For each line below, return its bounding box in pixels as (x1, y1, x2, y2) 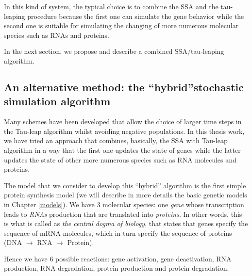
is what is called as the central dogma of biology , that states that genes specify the (4, 218, 248, 228)
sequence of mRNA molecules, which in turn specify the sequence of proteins (4, 227, 232, 238)
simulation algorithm (4, 94, 111, 109)
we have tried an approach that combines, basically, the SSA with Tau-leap (4, 135, 228, 146)
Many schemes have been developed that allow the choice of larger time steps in (4, 116, 242, 127)
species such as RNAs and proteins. (4, 30, 109, 40)
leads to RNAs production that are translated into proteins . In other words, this (4, 209, 242, 219)
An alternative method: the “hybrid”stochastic (4, 79, 244, 94)
